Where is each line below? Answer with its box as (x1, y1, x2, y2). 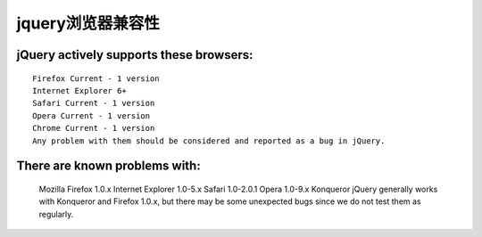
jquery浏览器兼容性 (16, 13, 161, 33)
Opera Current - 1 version (32, 110, 151, 120)
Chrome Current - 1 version (32, 123, 155, 134)
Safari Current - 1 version (32, 98, 155, 109)
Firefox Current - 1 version (32, 73, 160, 84)
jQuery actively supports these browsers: (16, 47, 253, 62)
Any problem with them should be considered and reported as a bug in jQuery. (32, 135, 386, 146)
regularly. (38, 208, 74, 219)
